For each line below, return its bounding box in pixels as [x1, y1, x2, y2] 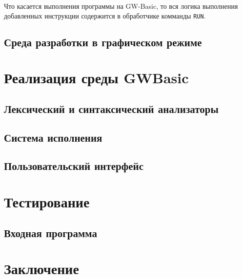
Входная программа [4, 225, 97, 240]
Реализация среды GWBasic [4, 68, 189, 88]
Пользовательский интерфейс [4, 158, 144, 173]
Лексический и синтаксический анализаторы [4, 101, 219, 116]
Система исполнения [4, 130, 102, 145]
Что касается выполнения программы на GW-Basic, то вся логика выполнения [4, 1, 238, 11]
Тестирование [4, 191, 90, 211]
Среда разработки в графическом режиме [4, 34, 202, 49]
